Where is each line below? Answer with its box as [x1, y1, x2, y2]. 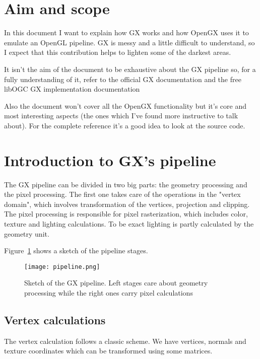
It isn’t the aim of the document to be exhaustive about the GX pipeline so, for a [4, 63, 256, 74]
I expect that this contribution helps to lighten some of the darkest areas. [4, 47, 231, 57]
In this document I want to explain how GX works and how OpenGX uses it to [4, 27, 249, 38]
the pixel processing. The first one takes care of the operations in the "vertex [4, 189, 241, 199]
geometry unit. [4, 228, 49, 239]
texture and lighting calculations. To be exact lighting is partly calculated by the [4, 218, 254, 229]
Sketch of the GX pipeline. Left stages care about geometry [24, 277, 208, 288]
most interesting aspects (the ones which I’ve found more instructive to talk [4, 110, 238, 121]
